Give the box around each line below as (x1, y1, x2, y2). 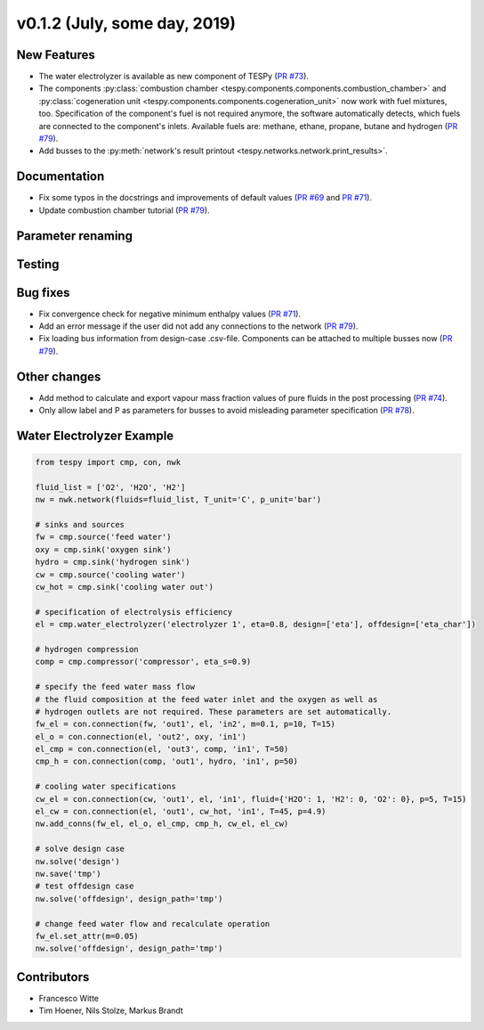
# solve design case (35, 844, 125, 854)
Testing (16, 257, 60, 272)
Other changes (16, 369, 101, 384)
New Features (16, 47, 95, 62)
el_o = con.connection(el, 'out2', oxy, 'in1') (35, 732, 246, 741)
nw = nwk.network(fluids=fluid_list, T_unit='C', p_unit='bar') (35, 495, 322, 505)
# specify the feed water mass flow (35, 682, 196, 692)
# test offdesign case (35, 881, 134, 891)
